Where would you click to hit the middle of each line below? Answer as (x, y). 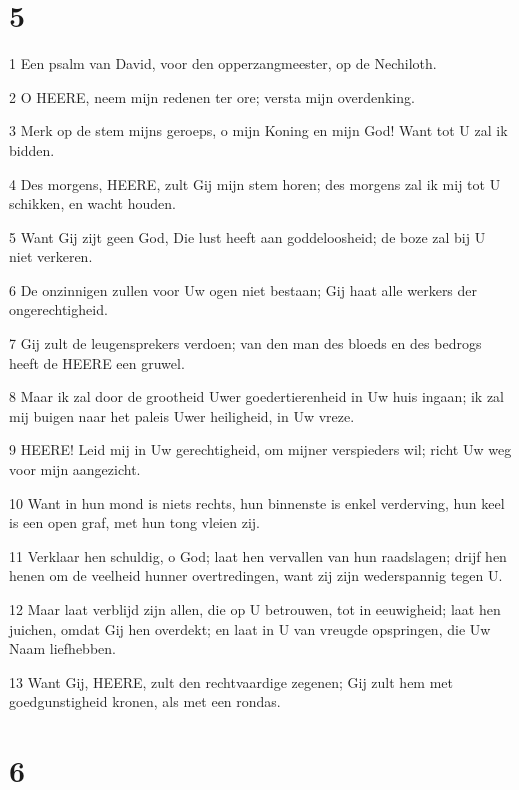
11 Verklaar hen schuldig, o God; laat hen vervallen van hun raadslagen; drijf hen (258, 555)
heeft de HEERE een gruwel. (97, 362)
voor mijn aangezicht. (75, 469)
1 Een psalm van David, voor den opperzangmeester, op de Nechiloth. (223, 63)
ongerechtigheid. (58, 309)
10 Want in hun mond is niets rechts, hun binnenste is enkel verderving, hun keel (257, 502)
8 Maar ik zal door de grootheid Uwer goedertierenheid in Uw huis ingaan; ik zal (256, 396)
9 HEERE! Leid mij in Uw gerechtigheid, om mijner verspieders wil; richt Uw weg (260, 449)
